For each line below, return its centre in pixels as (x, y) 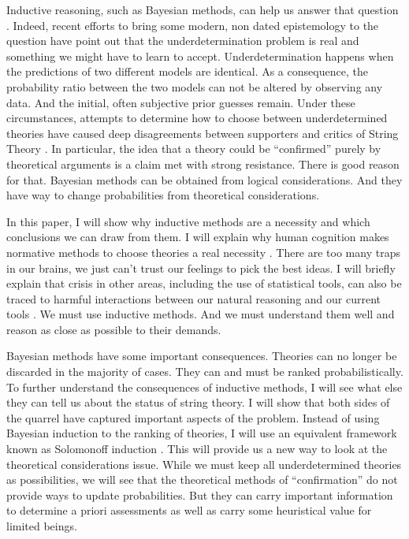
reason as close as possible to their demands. (114, 329)
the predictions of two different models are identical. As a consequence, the (187, 71)
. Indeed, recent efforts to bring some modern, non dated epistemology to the (193, 25)
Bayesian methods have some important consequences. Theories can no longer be (202, 356)
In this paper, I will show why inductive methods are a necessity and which (188, 221)
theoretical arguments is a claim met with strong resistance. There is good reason (203, 164)
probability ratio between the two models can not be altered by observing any (195, 86)
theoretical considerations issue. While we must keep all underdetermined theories (204, 464)
